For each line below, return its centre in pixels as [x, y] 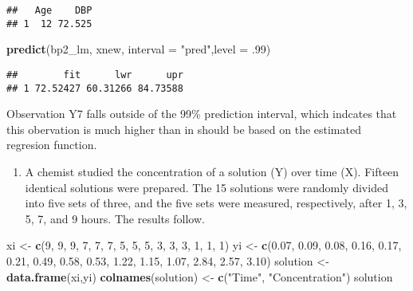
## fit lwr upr [95, 75]
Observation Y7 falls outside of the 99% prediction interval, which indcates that [202, 114]
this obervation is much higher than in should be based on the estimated [184, 129]
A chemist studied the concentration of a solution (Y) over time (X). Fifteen [212, 171]
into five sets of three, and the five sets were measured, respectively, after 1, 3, [216, 203]
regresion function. [52, 145]
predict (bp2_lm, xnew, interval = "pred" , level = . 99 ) [139, 49]
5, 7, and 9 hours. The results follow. [115, 218]
